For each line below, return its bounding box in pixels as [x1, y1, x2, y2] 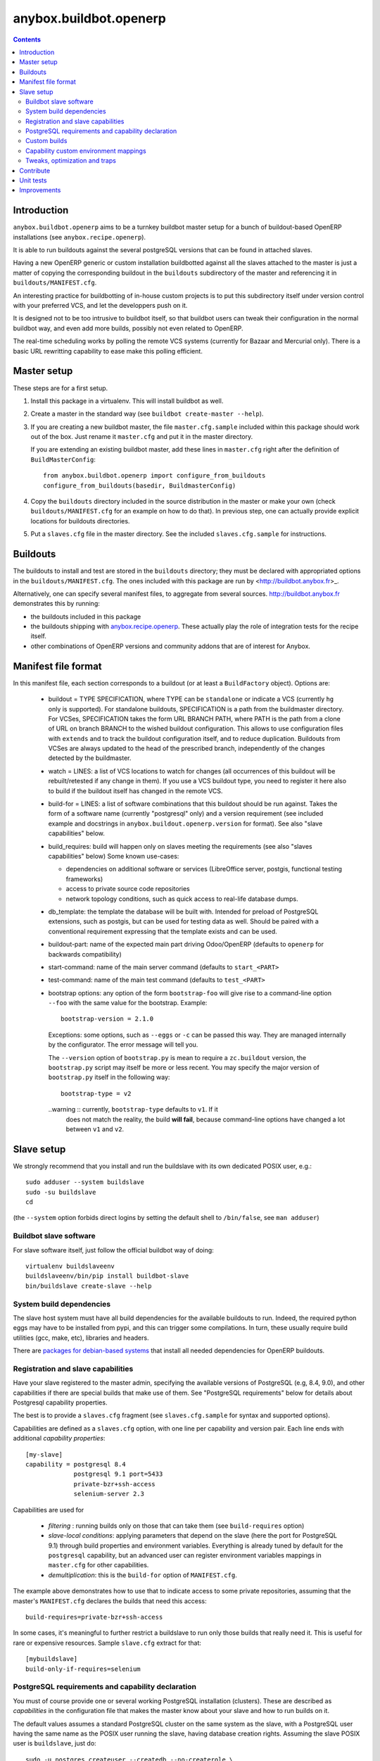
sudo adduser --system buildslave [25, 1178, 144, 1186]
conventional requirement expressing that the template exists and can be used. [48, 927, 277, 935]
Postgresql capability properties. [13, 1398, 108, 1407]
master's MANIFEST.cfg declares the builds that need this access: [13, 1596, 207, 1605]
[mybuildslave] [25, 1655, 78, 1663]
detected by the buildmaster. [48, 754, 132, 762]
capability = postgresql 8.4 [25, 1460, 126, 1468]
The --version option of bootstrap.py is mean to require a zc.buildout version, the [48, 1053, 307, 1062]
